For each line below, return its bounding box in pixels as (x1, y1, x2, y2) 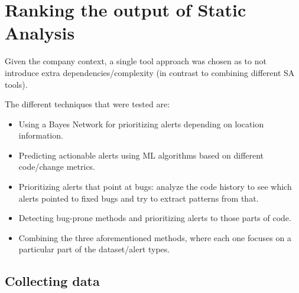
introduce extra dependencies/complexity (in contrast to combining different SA (5, 66, 295, 78)
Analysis (5, 21, 75, 45)
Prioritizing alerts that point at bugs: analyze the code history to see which (18, 180, 292, 193)
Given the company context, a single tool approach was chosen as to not (5, 55, 266, 67)
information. (18, 129, 63, 141)
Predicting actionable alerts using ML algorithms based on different (18, 149, 264, 161)
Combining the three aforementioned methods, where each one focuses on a (18, 231, 291, 243)
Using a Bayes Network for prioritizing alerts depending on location (18, 117, 264, 130)
